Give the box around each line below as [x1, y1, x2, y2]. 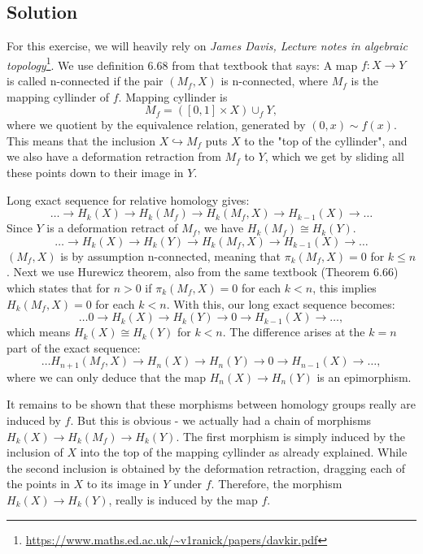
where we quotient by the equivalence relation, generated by [7, 116, 306, 133]
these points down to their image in [7, 164, 184, 181]
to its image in [86, 475, 159, 492]
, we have [197, 219, 244, 236]
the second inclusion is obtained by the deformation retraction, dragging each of [7, 459, 406, 476]
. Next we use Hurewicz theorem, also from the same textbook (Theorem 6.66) [7, 263, 399, 280]
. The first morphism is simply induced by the [176, 427, 405, 444]
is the [351, 72, 379, 89]
